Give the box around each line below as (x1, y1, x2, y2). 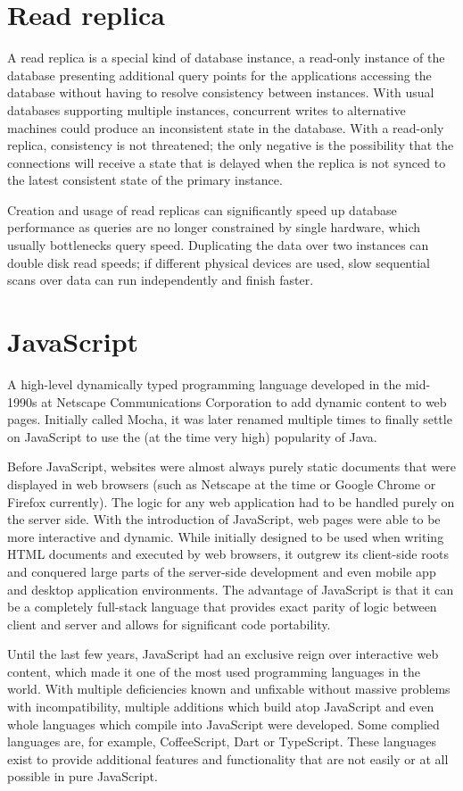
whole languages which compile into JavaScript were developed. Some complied (7, 714, 440, 733)
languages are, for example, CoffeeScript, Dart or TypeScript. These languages (7, 732, 436, 751)
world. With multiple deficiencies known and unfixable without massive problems (7, 679, 451, 698)
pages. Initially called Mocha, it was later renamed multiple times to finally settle (7, 410, 452, 429)
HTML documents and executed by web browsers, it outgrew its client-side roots (7, 545, 450, 563)
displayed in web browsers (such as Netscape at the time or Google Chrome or (7, 474, 436, 493)
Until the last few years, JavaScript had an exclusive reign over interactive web (7, 645, 439, 663)
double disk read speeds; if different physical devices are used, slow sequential (7, 253, 430, 271)
